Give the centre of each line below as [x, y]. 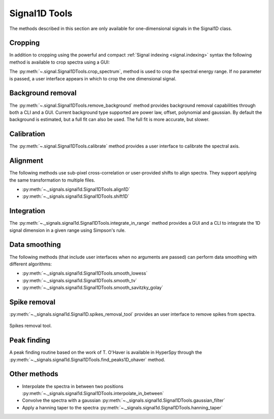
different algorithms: [31, 264]
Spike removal [32, 302]
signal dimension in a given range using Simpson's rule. [68, 230]
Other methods [34, 374]
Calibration [27, 134]
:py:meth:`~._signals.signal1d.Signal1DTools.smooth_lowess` [85, 273]
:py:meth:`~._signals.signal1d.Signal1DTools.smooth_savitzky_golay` [93, 288]
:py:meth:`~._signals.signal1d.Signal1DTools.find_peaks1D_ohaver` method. [87, 360]
